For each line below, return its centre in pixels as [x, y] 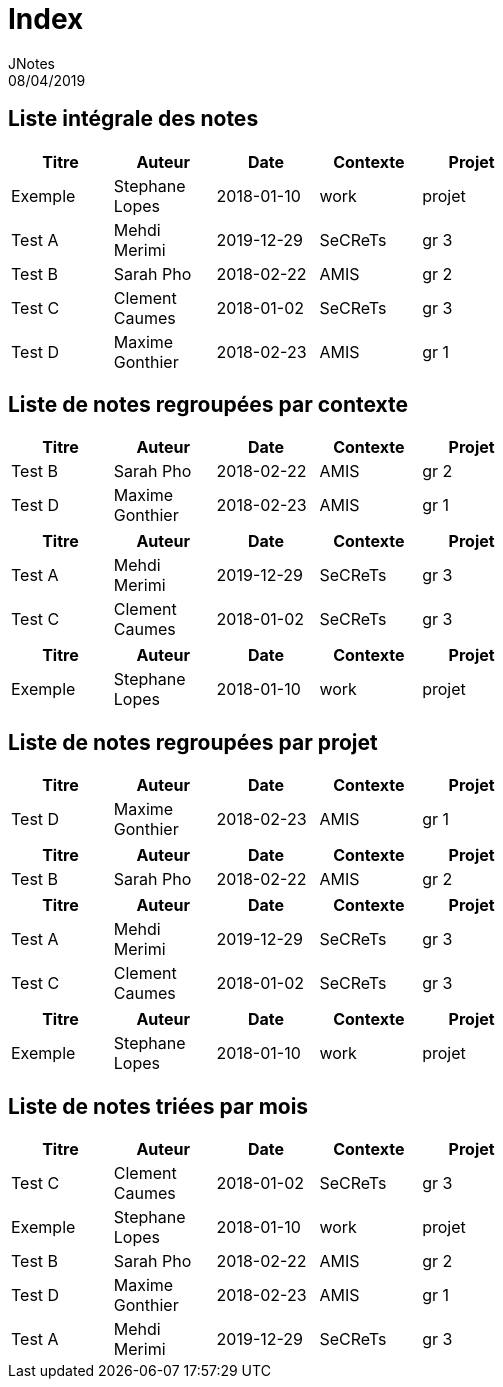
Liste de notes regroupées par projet [193, 742]
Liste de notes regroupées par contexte [208, 405]
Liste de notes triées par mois [158, 1106]
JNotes [31, 63]
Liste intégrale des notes [133, 119]
